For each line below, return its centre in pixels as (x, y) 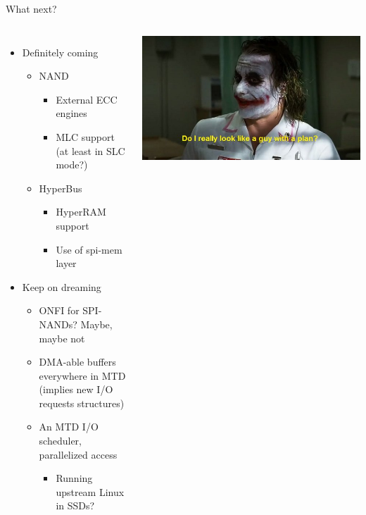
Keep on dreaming (62, 286)
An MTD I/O (69, 427)
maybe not (62, 338)
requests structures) (82, 403)
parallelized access (78, 454)
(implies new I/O (76, 389)
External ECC (87, 99)
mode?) (72, 165)
